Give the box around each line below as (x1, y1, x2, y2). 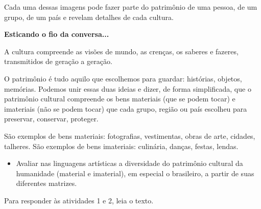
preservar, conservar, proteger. (4, 113, 99, 124)
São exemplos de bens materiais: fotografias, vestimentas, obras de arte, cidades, (4, 130, 255, 141)
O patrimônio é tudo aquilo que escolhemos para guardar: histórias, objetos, (4, 73, 242, 83)
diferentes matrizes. (16, 178, 77, 189)
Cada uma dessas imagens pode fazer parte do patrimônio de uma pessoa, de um (4, 2, 257, 12)
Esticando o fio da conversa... (4, 29, 109, 39)
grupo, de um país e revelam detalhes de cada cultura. (4, 11, 174, 22)
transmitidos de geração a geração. (4, 56, 112, 67)
